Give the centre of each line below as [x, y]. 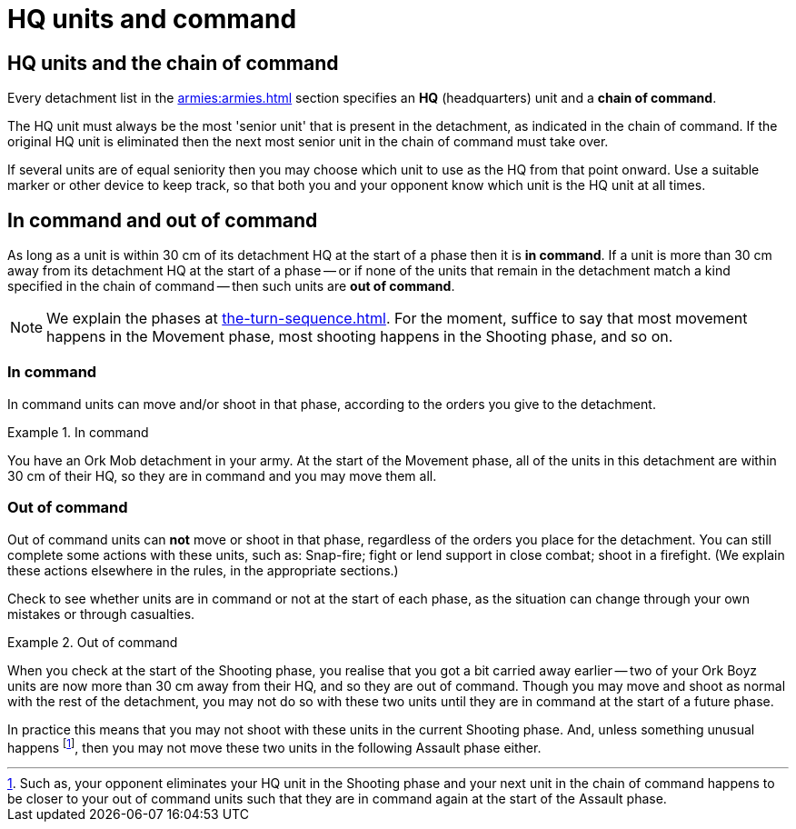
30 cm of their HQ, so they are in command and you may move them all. [222, 475]
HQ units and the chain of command [173, 63]
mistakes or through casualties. [101, 614]
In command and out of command [163, 220]
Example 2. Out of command [93, 642]
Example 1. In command [78, 432]
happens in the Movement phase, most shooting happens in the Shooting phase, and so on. [360, 337]
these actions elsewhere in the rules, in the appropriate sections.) [203, 570]
